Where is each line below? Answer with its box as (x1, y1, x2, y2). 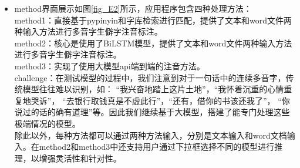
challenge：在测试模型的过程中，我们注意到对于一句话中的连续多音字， (14, 71, 286, 83)
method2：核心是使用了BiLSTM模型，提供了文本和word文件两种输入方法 (14, 36, 292, 49)
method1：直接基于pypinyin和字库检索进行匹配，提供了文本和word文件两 (14, 14, 292, 26)
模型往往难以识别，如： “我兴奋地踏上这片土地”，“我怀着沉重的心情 (22, 83, 284, 95)
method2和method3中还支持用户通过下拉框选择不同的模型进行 (39, 140, 275, 153)
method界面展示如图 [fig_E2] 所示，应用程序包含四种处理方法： (14, 2, 252, 14)
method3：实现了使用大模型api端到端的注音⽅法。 (14, 59, 205, 72)
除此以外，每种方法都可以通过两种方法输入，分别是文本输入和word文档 (14, 129, 287, 141)
